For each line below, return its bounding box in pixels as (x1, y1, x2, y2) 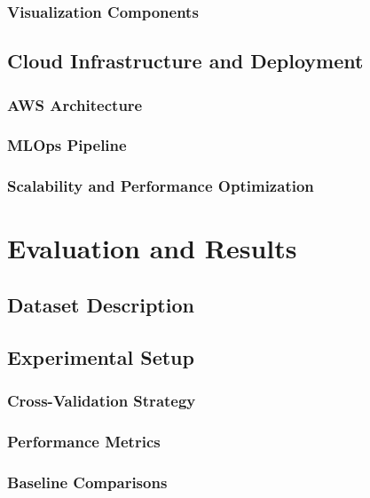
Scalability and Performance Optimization (7, 175, 314, 197)
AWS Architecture (7, 93, 143, 115)
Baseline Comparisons (7, 470, 168, 493)
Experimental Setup (7, 343, 194, 370)
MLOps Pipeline (7, 134, 127, 156)
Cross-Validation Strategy (7, 390, 196, 412)
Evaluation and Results (7, 230, 297, 266)
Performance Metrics (7, 430, 161, 452)
